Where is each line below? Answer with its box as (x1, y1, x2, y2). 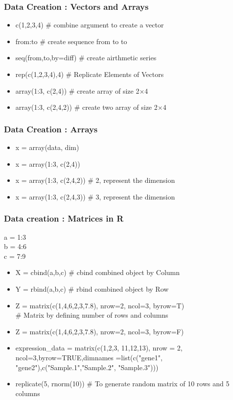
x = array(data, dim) (15, 142, 79, 152)
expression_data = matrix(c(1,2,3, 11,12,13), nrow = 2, (15, 343, 183, 353)
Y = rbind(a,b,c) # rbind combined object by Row (15, 283, 169, 294)
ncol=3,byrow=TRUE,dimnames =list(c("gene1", (15, 352, 163, 362)
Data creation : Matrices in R (4, 212, 124, 225)
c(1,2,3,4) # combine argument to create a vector (15, 20, 164, 30)
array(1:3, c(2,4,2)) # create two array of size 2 (15, 102, 158, 112)
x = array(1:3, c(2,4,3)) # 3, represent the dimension (15, 191, 175, 201)
